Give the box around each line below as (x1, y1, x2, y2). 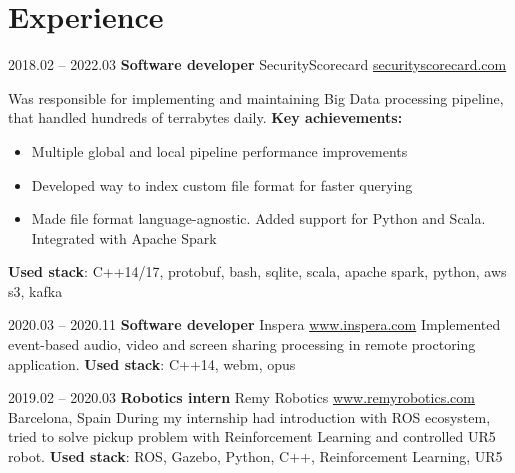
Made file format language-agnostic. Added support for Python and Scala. (31, 208, 486, 229)
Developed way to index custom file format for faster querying (31, 174, 413, 195)
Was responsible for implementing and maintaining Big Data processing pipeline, (8, 87, 504, 108)
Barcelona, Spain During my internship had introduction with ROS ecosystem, (8, 406, 491, 427)
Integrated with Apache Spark (31, 227, 217, 248)
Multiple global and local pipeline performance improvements (31, 140, 408, 161)
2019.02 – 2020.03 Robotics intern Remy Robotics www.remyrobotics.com (8, 387, 475, 408)
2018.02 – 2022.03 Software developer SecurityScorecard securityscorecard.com (8, 54, 507, 75)
